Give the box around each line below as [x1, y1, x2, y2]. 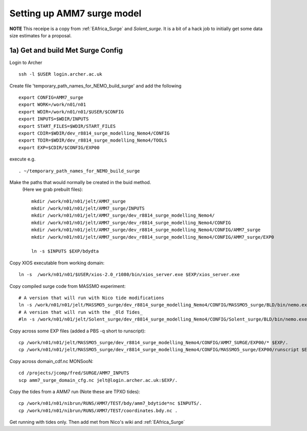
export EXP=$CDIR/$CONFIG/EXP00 [18, 145, 100, 150]
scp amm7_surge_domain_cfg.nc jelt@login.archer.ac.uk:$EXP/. [18, 377, 178, 383]
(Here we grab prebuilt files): [22, 187, 83, 193]
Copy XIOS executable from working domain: [9, 260, 105, 266]
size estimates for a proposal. [9, 32, 72, 38]
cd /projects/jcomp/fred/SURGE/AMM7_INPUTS [18, 370, 129, 376]
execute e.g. [9, 156, 36, 162]
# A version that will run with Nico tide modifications [18, 295, 165, 301]
